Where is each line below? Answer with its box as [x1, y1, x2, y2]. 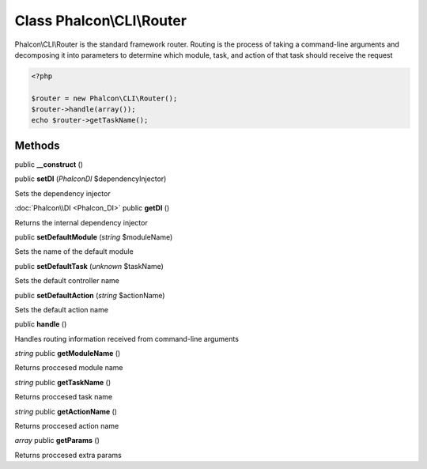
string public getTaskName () [14, 377, 111, 387]
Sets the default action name [14, 304, 108, 314]
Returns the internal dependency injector [14, 217, 148, 227]
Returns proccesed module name [14, 363, 123, 373]
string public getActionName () [14, 407, 118, 416]
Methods [14, 138, 60, 152]
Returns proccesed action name [14, 422, 119, 431]
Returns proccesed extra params [14, 450, 122, 460]
